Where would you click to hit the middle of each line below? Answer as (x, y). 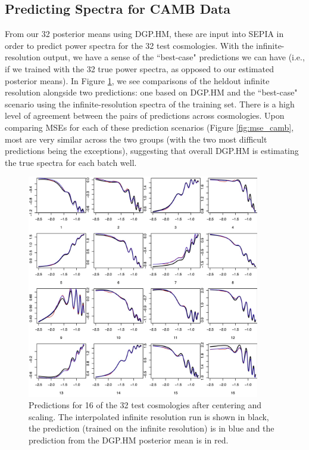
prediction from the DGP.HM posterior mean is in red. (129, 440)
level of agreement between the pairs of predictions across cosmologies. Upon (145, 115)
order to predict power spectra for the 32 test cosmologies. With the (129, 45)
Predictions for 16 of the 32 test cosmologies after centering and (145, 405)
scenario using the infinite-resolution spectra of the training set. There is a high (150, 104)
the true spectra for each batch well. (71, 162)
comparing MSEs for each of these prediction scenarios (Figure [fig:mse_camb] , (149, 127)
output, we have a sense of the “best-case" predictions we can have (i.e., (174, 57)
